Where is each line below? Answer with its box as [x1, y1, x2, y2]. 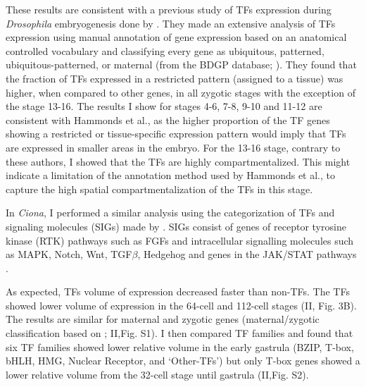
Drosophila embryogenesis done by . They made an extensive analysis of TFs [6, 16, 336, 30]
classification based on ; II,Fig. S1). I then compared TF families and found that [6, 326, 353, 340]
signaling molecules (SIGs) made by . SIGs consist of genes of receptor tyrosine [6, 219, 346, 233]
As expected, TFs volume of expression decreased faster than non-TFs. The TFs [6, 284, 350, 299]
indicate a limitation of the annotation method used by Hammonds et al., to [6, 168, 336, 183]
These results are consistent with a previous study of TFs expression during [6, 2, 332, 16]
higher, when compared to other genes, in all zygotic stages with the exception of [6, 85, 355, 99]
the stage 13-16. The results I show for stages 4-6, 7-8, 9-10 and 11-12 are [6, 99, 322, 113]
